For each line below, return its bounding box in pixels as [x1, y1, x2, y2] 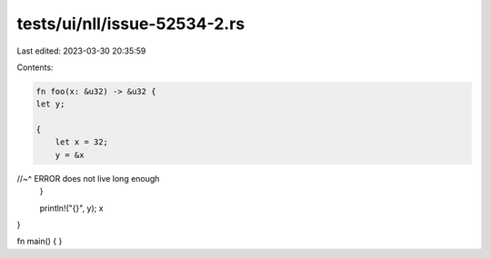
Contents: [16, 62, 54, 73]
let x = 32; [55, 137, 109, 147]
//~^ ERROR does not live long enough [16, 173, 160, 184]
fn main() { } [16, 236, 63, 247]
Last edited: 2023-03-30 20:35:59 [16, 45, 146, 56]
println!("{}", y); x [39, 203, 104, 213]
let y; [35, 99, 65, 109]
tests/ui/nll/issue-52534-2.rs [16, 14, 245, 34]
